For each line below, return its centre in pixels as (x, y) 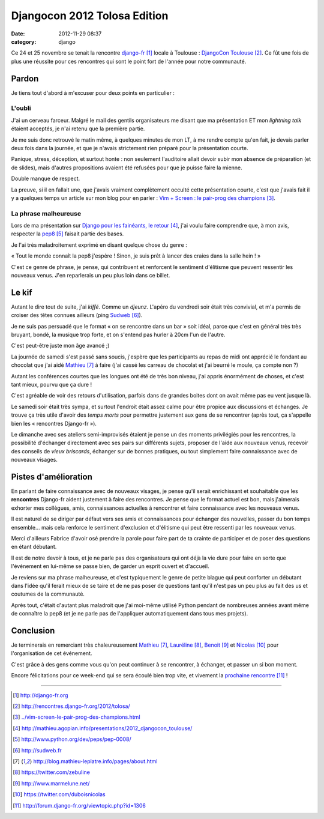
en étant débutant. (34, 547)
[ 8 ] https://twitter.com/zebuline (51, 772)
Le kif (22, 292)
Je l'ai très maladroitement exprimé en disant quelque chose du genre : (99, 245)
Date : (18, 34)
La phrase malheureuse (46, 213)
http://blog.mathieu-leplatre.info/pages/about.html (95, 761)
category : (24, 41)
